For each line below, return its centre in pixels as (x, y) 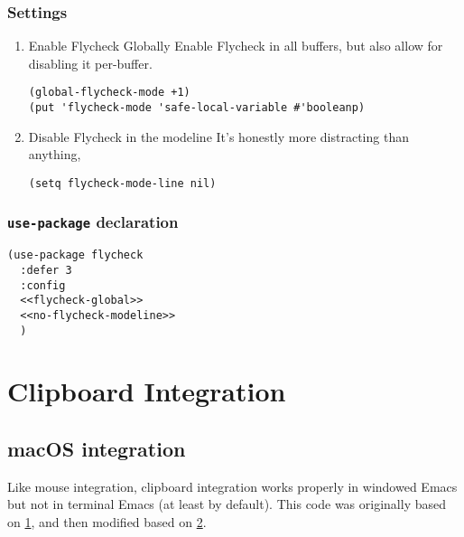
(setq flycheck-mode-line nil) (122, 183)
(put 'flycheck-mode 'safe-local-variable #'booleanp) (197, 108)
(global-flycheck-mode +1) (109, 93)
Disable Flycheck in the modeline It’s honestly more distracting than (218, 136)
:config (43, 285)
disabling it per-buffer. (90, 63)
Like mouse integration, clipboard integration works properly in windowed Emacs (232, 486)
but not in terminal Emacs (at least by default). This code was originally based (227, 504)
